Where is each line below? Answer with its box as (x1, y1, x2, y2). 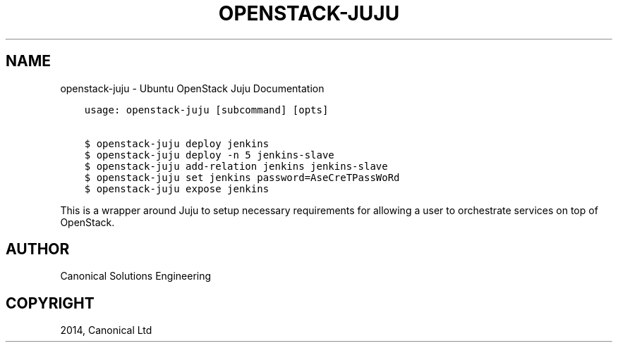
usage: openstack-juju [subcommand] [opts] (84, 104, 329, 116)
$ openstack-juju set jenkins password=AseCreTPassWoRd (84, 171, 400, 183)
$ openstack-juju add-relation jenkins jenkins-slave (84, 160, 388, 172)
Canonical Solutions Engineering (60, 270, 212, 282)
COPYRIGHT (6, 294, 95, 312)
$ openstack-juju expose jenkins (84, 182, 269, 194)
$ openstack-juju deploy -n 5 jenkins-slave (84, 149, 334, 161)
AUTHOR (6, 240, 70, 259)
